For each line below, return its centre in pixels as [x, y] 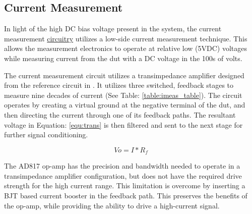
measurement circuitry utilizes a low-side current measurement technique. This [126, 38]
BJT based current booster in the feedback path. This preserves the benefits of [126, 195]
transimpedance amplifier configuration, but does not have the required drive [123, 175]
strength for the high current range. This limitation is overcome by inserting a [125, 185]
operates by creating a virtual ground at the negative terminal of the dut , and [125, 105]
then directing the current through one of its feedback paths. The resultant [120, 114]
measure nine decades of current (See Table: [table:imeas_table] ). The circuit [123, 95]
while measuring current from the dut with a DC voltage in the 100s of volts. [123, 58]
